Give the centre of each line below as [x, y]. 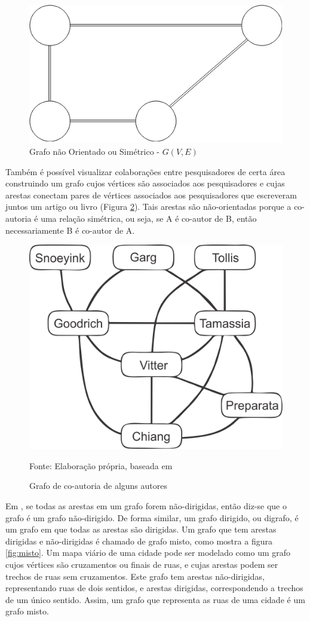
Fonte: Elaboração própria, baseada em [101, 465]
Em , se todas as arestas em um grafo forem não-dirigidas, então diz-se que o [146, 505]
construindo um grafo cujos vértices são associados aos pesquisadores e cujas [145, 183]
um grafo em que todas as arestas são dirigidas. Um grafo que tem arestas [141, 529]
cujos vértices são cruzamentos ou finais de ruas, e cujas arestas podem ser [142, 564]
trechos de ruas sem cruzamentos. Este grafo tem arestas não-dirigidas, [135, 576]
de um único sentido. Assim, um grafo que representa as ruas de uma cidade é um [155, 599]
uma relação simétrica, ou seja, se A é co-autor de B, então [149, 218]
